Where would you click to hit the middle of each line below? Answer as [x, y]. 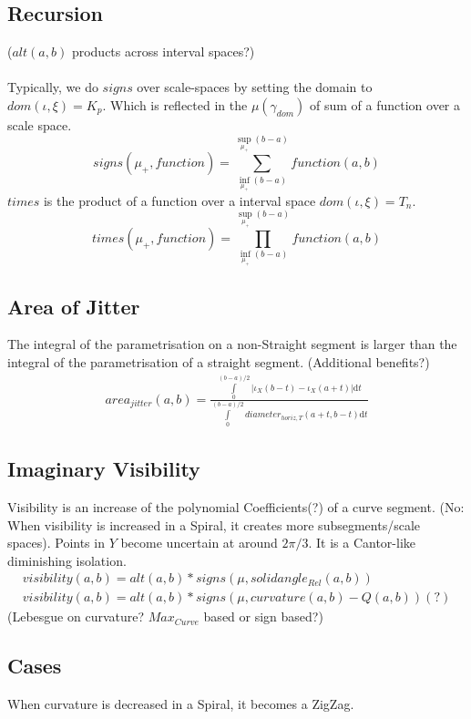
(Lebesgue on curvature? [76, 616]
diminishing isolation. [67, 560]
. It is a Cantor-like [362, 543]
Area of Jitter [74, 306]
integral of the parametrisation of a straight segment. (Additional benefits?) [219, 361]
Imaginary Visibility [104, 469]
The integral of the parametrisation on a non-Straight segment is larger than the [232, 344]
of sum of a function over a [385, 104]
